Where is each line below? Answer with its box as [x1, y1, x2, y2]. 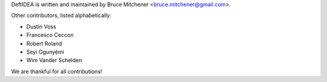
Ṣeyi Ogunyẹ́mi [26, 48, 65, 55]
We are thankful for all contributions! [11, 68, 102, 75]
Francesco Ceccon [26, 31, 74, 39]
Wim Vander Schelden [26, 57, 82, 64]
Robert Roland [26, 40, 62, 47]
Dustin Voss [26, 23, 57, 30]
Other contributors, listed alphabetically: [11, 12, 111, 19]
